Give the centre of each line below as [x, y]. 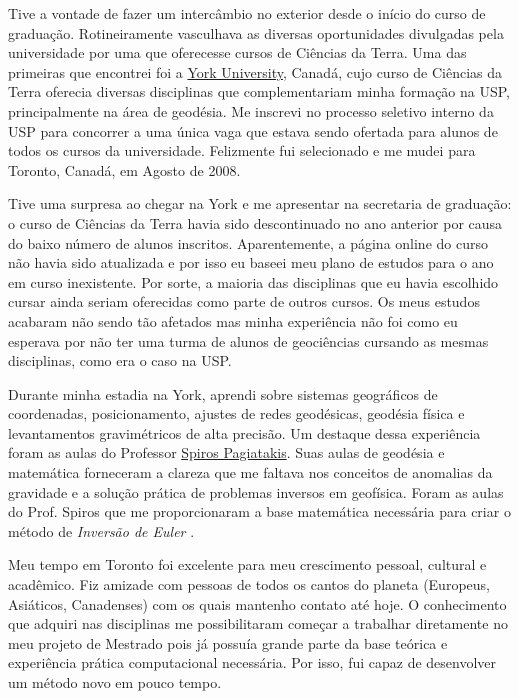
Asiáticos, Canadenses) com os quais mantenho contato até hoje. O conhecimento [257, 603]
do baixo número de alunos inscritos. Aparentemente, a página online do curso [248, 242]
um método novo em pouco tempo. [115, 682]
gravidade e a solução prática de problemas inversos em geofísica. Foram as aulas [256, 491]
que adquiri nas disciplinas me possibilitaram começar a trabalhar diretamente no [258, 623]
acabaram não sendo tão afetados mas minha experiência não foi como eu [233, 320]
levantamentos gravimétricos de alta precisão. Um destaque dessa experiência [244, 432]
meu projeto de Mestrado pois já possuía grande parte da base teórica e [228, 642]
